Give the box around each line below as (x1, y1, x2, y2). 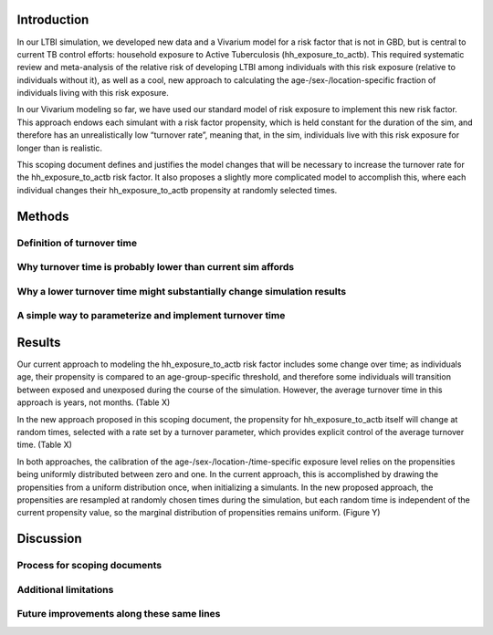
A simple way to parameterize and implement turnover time (16, 309, 286, 322)
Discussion (16, 531, 82, 547)
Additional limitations (16, 583, 114, 596)
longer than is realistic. (16, 142, 103, 153)
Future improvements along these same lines (16, 608, 221, 620)
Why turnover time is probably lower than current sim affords (16, 261, 295, 274)
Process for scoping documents (16, 559, 163, 572)
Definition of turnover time (16, 236, 137, 249)
